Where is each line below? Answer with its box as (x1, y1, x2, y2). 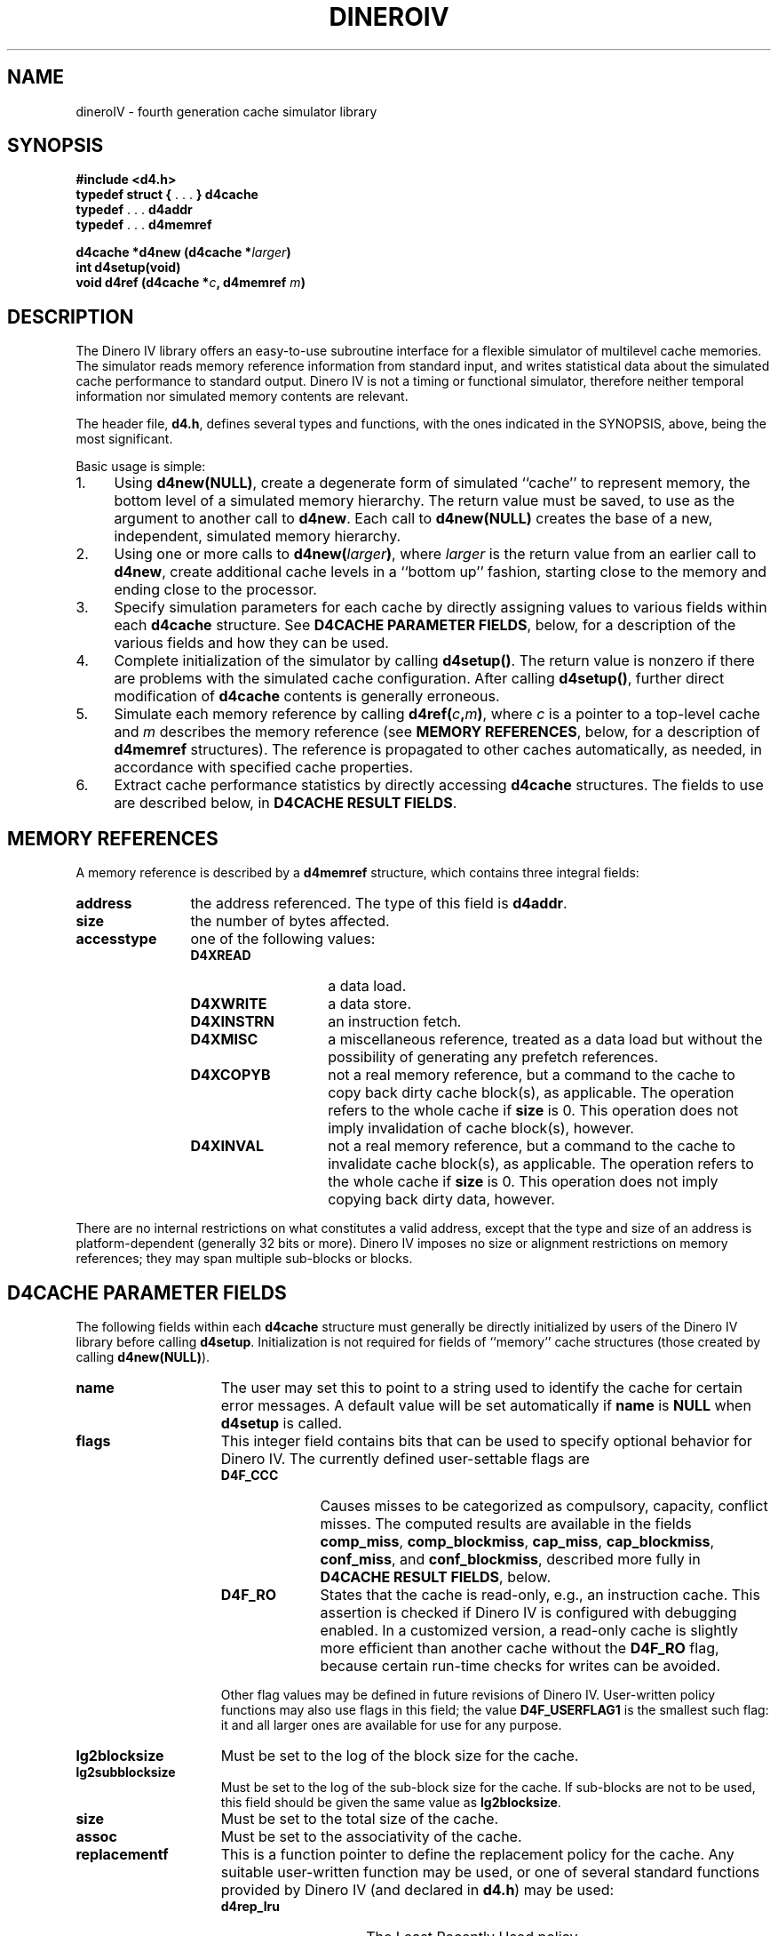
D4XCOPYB (190, 1066, 271, 1084)
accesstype (75, 930, 157, 948)
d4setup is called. (220, 1413, 343, 1432)
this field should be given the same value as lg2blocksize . (220, 1794, 561, 1810)
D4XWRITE (190, 995, 267, 1013)
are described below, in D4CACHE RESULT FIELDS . (114, 794, 457, 812)
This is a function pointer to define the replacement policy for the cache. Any (220, 1844, 734, 1863)
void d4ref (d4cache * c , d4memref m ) (75, 275, 306, 291)
